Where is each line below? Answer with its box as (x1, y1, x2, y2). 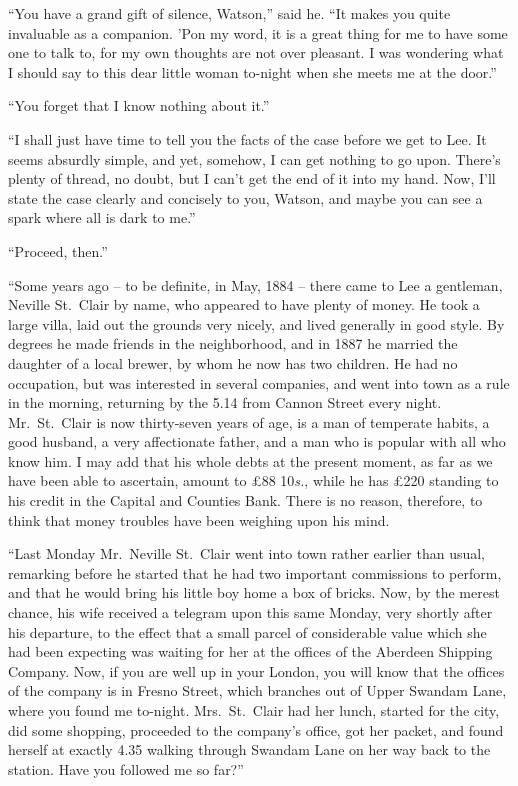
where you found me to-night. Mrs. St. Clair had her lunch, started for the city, (8, 700, 500, 720)
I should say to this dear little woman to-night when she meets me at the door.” (8, 61, 497, 82)
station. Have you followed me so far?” (8, 758, 244, 779)
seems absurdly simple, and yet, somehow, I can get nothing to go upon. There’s (8, 148, 501, 169)
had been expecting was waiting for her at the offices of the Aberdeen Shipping (8, 641, 493, 662)
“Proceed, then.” (8, 240, 108, 261)
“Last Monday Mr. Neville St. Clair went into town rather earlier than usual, (8, 543, 486, 564)
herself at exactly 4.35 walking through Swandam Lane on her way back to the (8, 739, 491, 760)
